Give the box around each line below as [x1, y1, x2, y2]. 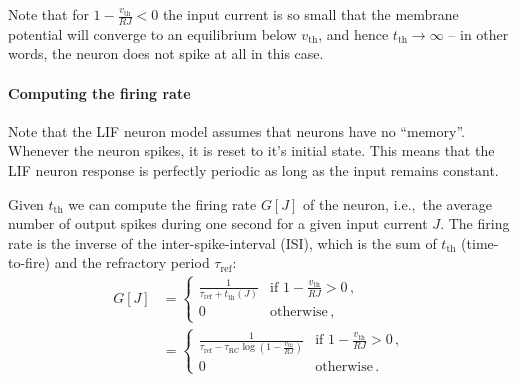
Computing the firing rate [8, 82, 191, 103]
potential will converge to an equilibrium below [8, 23, 297, 44]
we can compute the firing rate [68, 193, 257, 214]
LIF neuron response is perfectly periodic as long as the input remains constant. [8, 160, 499, 180]
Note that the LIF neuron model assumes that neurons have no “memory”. [8, 120, 465, 141]
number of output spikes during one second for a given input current [8, 213, 428, 234]
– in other [448, 23, 509, 44]
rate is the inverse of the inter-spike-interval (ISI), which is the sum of [8, 232, 437, 253]
